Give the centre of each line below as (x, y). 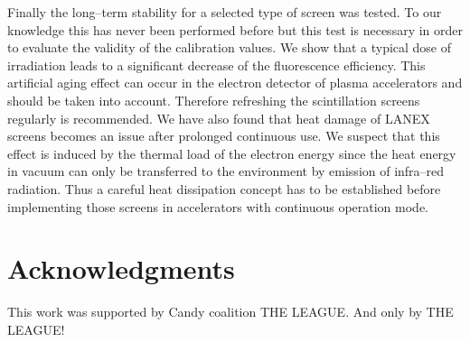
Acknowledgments (121, 268)
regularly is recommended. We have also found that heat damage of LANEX (219, 118)
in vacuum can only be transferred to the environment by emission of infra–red (226, 171)
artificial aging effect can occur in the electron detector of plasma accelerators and (235, 83)
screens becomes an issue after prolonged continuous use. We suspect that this (224, 136)
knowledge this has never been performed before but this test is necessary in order (235, 29)
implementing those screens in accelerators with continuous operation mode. (218, 206)
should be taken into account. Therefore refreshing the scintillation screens (214, 100)
